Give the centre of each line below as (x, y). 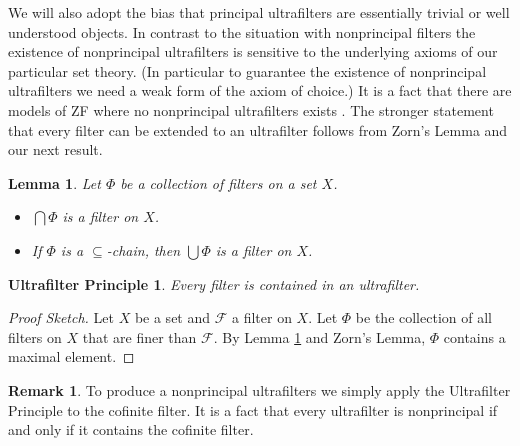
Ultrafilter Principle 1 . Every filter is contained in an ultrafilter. (214, 283)
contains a (474, 336)
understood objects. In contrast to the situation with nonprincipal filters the (242, 31)
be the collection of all (423, 317)
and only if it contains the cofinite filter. (131, 429)
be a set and (172, 317)
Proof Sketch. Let (61, 317)
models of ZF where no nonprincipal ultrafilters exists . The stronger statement (251, 109)
